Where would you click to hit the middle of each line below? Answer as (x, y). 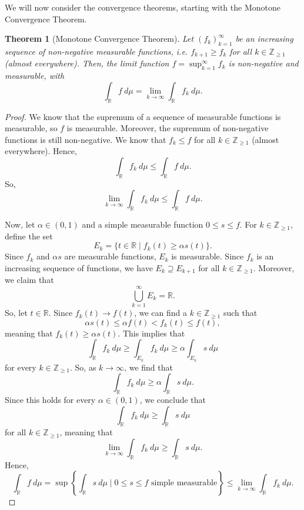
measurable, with (35, 76)
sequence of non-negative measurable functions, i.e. (96, 51)
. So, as (83, 367)
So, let (16, 313)
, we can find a (161, 313)
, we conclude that (173, 399)
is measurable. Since (208, 256)
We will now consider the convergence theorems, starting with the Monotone (143, 7)
